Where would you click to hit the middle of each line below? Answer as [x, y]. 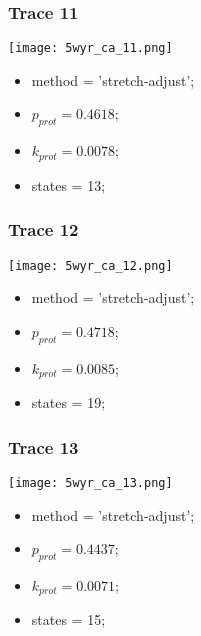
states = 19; [68, 402]
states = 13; [68, 184]
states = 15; [68, 619]
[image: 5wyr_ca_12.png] [90, 265]
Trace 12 [43, 229]
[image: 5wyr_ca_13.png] [90, 482]
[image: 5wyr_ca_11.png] [90, 48]
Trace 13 [43, 446]
